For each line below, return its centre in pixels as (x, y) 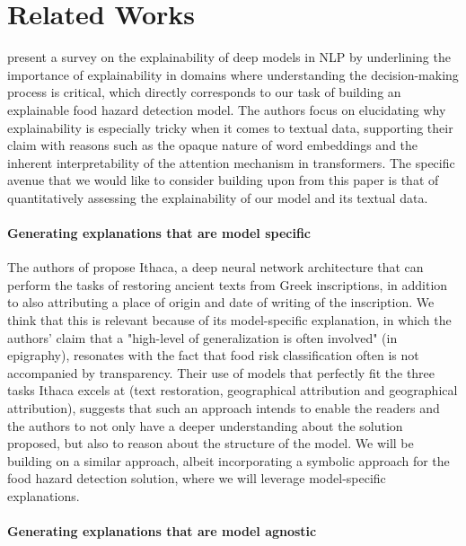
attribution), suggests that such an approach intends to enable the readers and (224, 408)
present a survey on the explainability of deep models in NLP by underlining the (229, 57)
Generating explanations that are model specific (159, 233)
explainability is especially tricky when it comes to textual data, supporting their (230, 127)
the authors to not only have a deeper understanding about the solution (205, 425)
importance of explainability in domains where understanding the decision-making (233, 74)
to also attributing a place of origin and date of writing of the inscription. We (221, 302)
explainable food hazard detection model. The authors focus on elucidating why (227, 109)
